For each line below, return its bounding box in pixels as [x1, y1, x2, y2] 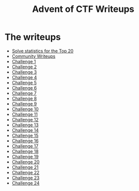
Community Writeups [11, 53, 56, 59]
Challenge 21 [11, 164, 39, 170]
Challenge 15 [11, 132, 39, 138]
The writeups [4, 31, 61, 43]
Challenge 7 [11, 90, 37, 96]
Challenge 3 [11, 69, 37, 75]
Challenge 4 [11, 74, 37, 80]
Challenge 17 [11, 143, 38, 149]
